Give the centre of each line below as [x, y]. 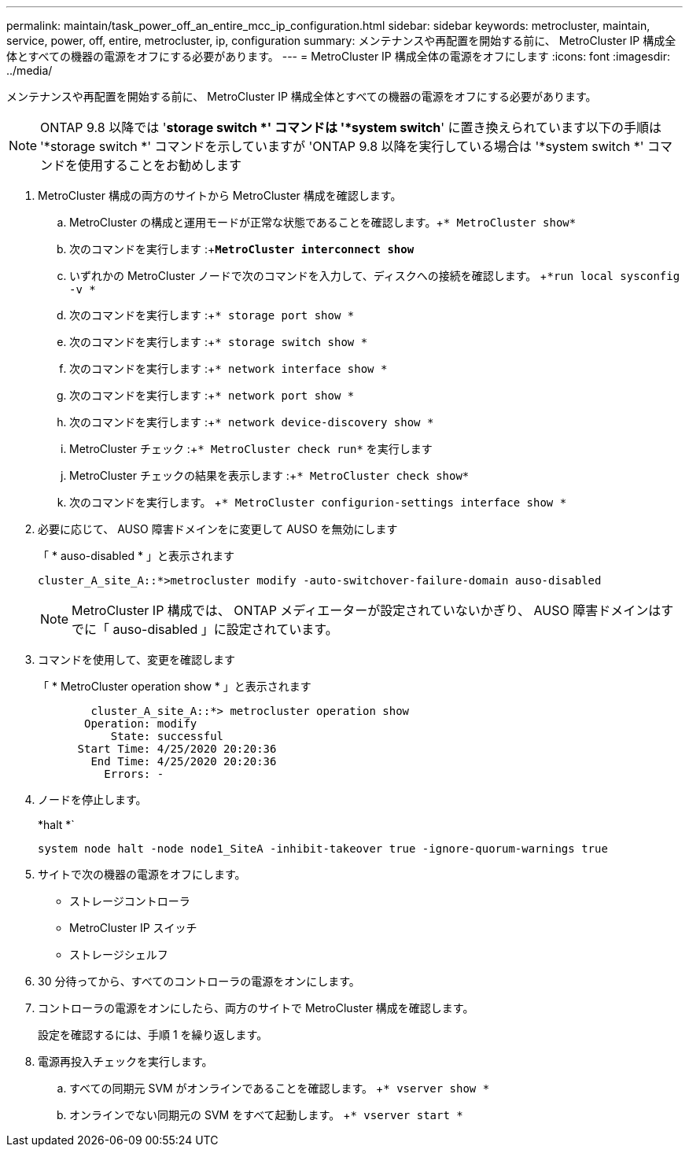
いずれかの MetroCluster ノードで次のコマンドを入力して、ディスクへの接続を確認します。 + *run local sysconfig [375, 276]
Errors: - [134, 774]
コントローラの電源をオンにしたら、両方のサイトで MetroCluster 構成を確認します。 [256, 1008]
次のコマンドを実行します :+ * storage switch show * [219, 342]
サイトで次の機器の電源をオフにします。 [142, 874]
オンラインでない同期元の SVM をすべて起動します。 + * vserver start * [266, 1115]
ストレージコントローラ [130, 901]
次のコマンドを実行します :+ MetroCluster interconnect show [242, 249]
